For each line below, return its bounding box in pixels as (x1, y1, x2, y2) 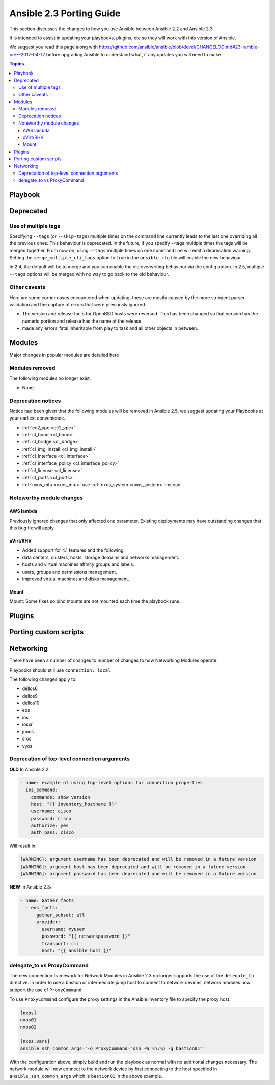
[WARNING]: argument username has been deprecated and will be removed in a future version (20, 856, 257, 862)
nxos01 (20, 1017, 37, 1023)
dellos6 (22, 685, 38, 692)
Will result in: (9, 843, 37, 849)
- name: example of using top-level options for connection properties (20, 780, 203, 785)
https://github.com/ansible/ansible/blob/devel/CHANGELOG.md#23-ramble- (98, 44, 260, 51)
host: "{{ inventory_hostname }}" (31, 801, 117, 807)
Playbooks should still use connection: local (9, 667, 111, 673)
